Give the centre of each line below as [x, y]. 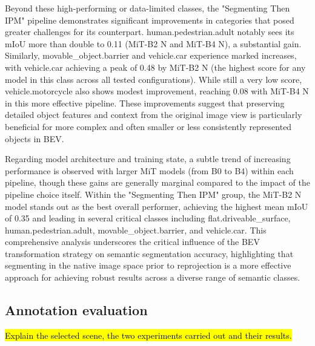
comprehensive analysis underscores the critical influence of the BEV [132, 242]
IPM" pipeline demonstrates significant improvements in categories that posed [150, 20]
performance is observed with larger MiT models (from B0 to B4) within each [149, 170]
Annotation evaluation [76, 310]
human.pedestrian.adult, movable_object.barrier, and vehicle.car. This [136, 230]
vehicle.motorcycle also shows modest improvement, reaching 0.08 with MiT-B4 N [157, 91]
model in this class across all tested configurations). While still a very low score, [154, 79]
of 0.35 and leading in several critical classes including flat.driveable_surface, [148, 218]
